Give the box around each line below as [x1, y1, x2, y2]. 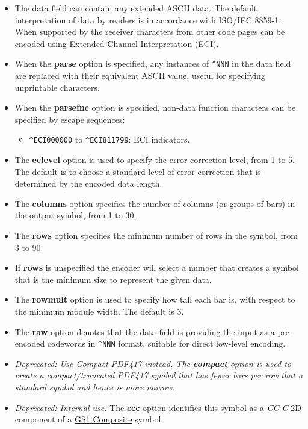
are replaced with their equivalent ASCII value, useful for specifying [14, 69, 265, 82]
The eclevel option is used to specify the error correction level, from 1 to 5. [14, 153, 295, 166]
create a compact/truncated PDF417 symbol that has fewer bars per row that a [14, 369, 303, 381]
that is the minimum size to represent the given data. [14, 273, 212, 285]
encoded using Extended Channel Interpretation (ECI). [14, 37, 219, 49]
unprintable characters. [14, 81, 100, 93]
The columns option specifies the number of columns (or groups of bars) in [14, 197, 295, 209]
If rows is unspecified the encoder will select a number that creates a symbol [14, 261, 299, 274]
